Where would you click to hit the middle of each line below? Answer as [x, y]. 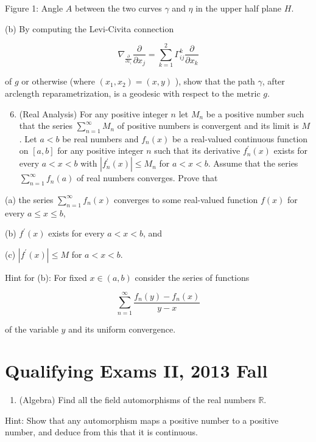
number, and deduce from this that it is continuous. [101, 432]
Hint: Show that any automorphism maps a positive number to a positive [142, 420]
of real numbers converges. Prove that [147, 178]
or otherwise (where [58, 81]
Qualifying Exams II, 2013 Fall [136, 371]
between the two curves [118, 8]
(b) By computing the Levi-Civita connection [90, 28]
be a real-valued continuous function [240, 138]
